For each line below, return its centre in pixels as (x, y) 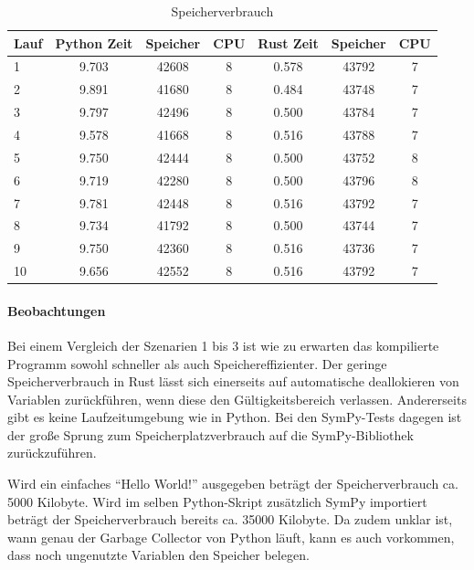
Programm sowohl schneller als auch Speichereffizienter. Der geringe (197, 363)
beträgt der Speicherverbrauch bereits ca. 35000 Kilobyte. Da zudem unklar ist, (230, 519)
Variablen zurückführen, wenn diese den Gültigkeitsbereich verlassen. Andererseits (237, 399)
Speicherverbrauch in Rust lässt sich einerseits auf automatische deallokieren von (233, 381)
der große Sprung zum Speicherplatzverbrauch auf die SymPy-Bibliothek (211, 434)
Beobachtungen (57, 310)
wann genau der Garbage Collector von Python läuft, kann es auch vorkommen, (231, 537)
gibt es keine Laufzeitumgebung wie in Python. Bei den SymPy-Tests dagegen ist (235, 417)
